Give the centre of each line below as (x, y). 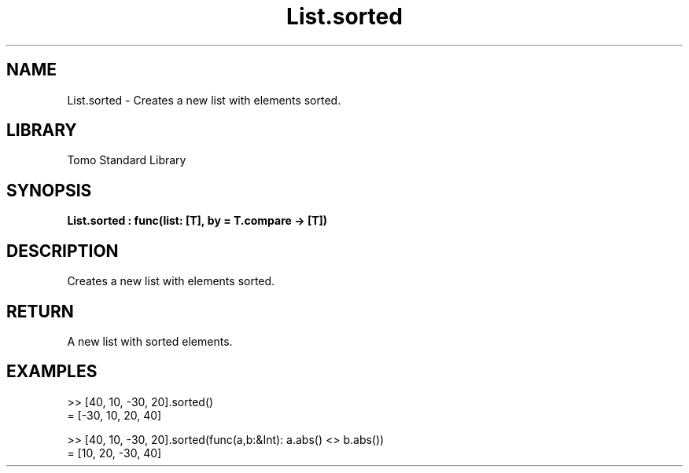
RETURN (40, 311)
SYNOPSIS (49, 190)
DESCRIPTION (63, 251)
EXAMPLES (52, 372)
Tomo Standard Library (127, 160)
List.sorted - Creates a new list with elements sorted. (204, 100)
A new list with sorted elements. (150, 341)
